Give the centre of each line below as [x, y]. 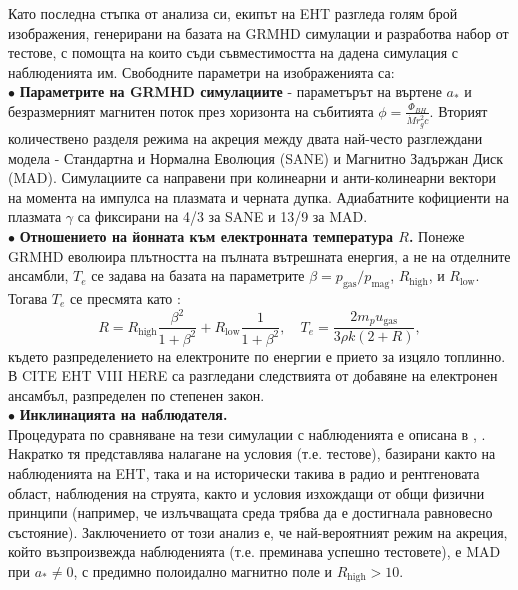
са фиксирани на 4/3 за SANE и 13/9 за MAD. [222, 216]
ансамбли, [38, 275]
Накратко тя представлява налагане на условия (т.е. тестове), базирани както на [252, 453]
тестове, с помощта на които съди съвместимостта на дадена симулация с [233, 52]
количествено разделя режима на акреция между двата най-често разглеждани [245, 138]
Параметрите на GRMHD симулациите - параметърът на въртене [230, 91]
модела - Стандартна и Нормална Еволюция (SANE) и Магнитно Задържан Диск [256, 157]
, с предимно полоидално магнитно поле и [203, 571]
